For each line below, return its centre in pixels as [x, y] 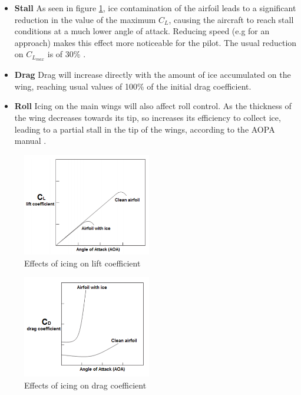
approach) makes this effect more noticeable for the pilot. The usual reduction [156, 42]
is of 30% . [67, 54]
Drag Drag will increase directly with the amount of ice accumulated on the [153, 75]
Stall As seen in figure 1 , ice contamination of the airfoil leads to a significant [155, 8]
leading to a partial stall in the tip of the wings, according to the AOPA [145, 129]
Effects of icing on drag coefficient [85, 385]
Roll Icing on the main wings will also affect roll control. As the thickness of [153, 106]
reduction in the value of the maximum [85, 19]
